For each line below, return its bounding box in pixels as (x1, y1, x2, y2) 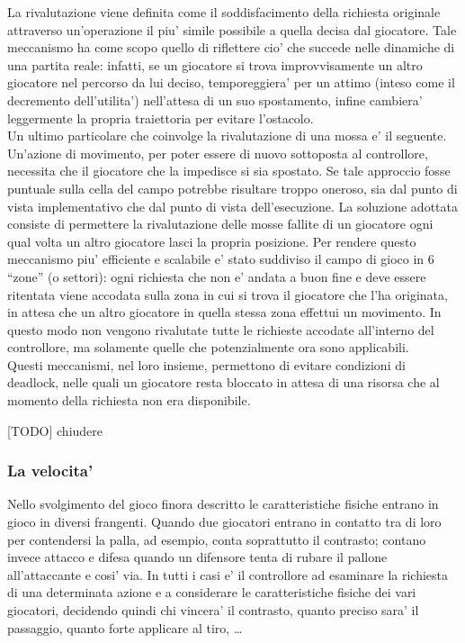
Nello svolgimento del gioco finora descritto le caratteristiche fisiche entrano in (7, 494, 439, 513)
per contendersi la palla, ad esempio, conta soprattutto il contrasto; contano (7, 530, 426, 548)
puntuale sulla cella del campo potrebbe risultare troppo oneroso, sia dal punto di (7, 178, 458, 197)
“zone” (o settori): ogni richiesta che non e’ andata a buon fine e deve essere (7, 267, 426, 285)
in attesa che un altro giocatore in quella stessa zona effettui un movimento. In (7, 303, 442, 321)
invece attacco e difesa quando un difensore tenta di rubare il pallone (7, 548, 388, 566)
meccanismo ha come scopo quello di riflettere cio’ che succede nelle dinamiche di (7, 38, 455, 57)
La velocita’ (7, 459, 94, 482)
